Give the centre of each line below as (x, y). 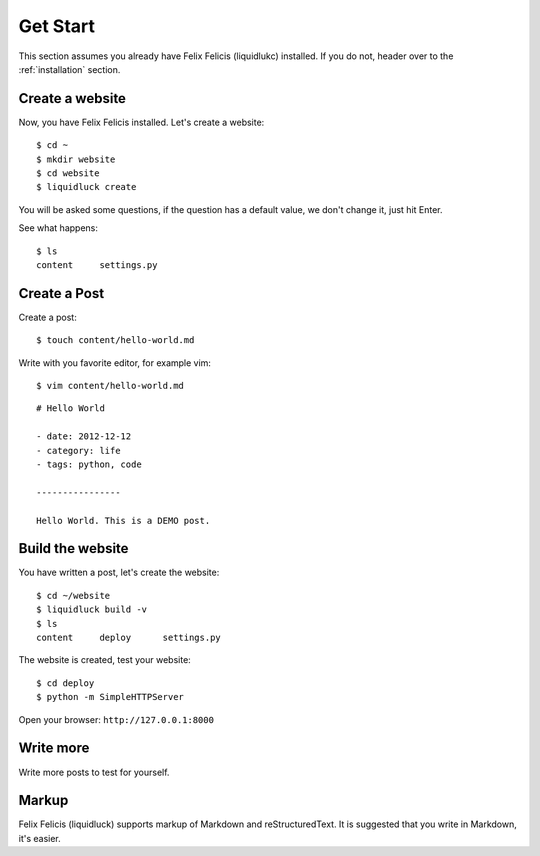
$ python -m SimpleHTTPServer (110, 697)
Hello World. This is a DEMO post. (123, 520)
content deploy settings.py (129, 638)
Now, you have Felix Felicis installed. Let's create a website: (141, 122)
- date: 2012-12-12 (84, 436)
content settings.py (97, 264)
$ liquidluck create (86, 187)
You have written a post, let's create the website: (119, 572)
